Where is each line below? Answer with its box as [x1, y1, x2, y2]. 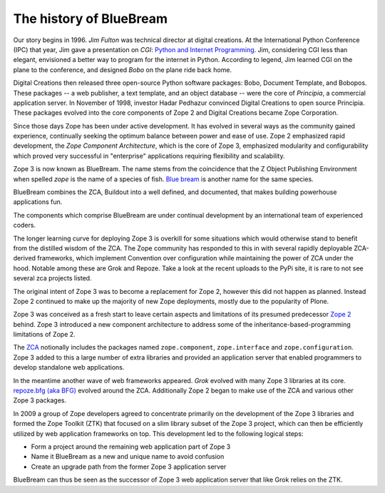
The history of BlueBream [13, 11, 168, 26]
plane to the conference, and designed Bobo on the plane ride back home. [13, 65, 232, 74]
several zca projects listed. [13, 274, 92, 283]
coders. [13, 221, 36, 230]
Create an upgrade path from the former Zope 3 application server [31, 462, 227, 471]
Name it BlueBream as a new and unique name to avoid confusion [31, 452, 225, 461]
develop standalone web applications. [13, 363, 125, 372]
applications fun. [13, 198, 63, 206]
